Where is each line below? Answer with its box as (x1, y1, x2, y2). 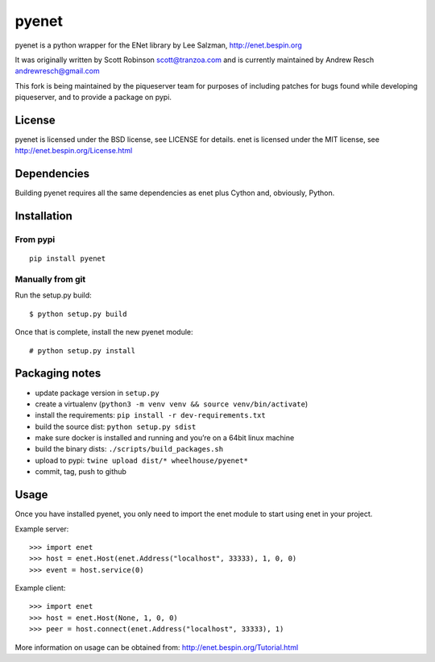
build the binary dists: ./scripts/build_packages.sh (35, 444, 224, 454)
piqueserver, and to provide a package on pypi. (14, 93, 172, 102)
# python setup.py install (29, 346, 136, 355)
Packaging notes (14, 367, 101, 381)
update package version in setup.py (35, 388, 160, 398)
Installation (14, 210, 72, 223)
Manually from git (14, 274, 86, 285)
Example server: (14, 524, 69, 534)
